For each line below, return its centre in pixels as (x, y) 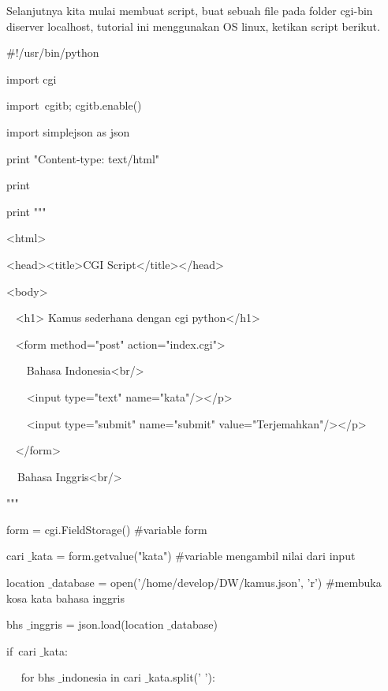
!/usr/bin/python (57, 52)
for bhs (38, 677)
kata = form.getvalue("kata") (101, 556)
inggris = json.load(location (97, 624)
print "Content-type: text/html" (83, 158)
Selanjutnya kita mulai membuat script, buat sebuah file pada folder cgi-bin (190, 10)
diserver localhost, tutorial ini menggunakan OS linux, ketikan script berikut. (193, 26)
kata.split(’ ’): (182, 677)
